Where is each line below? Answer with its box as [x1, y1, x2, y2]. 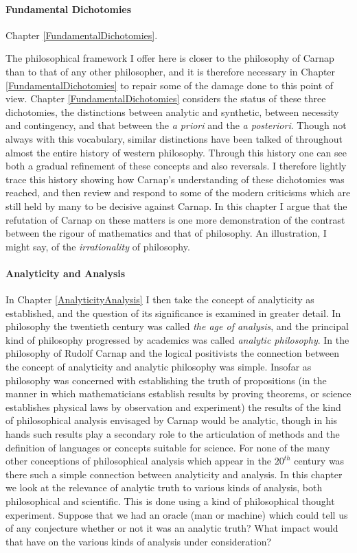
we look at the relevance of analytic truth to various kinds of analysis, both [5, 480, 323, 495]
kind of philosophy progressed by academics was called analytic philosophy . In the [5, 332, 349, 346]
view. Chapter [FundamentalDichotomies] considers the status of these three [5, 91, 326, 106]
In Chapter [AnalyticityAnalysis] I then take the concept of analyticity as [5, 292, 314, 307]
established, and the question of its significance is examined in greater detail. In [5, 305, 341, 320]
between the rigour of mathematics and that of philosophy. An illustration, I [5, 226, 327, 240]
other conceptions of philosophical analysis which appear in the [5, 454, 271, 468]
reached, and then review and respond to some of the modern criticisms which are [5, 185, 351, 200]
